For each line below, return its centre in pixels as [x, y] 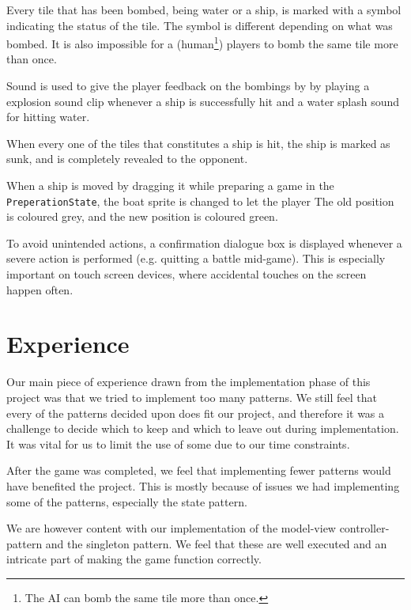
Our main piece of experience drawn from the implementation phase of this [189, 382]
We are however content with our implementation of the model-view [171, 528]
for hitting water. [48, 117]
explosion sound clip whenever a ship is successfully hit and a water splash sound [203, 101]
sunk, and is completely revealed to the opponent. [127, 159]
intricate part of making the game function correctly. [134, 559]
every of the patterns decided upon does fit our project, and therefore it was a [196, 413]
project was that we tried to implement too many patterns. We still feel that [192, 397]
